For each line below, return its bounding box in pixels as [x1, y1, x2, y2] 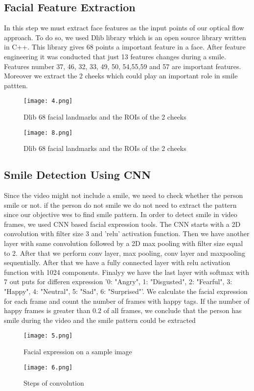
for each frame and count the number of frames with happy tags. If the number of [4, 295, 250, 306]
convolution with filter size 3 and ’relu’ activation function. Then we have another [4, 228, 250, 239]
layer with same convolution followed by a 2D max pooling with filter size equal [4, 238, 243, 248]
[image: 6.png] [23, 364, 73, 371]
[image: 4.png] [23, 98, 73, 105]
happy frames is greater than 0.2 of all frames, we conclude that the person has [4, 305, 242, 316]
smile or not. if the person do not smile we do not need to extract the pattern [4, 199, 237, 210]
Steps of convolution [23, 378, 84, 388]
